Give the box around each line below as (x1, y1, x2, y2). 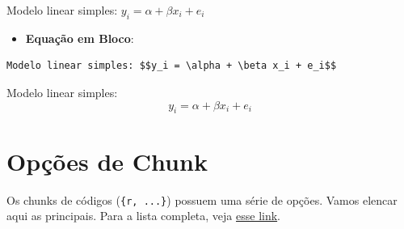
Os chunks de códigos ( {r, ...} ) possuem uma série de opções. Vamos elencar (6, 191, 398, 208)
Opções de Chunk (6, 144, 208, 177)
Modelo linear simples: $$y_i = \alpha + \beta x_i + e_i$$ (6, 60, 337, 72)
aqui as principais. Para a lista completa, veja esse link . (6, 207, 281, 224)
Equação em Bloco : (25, 29, 134, 46)
